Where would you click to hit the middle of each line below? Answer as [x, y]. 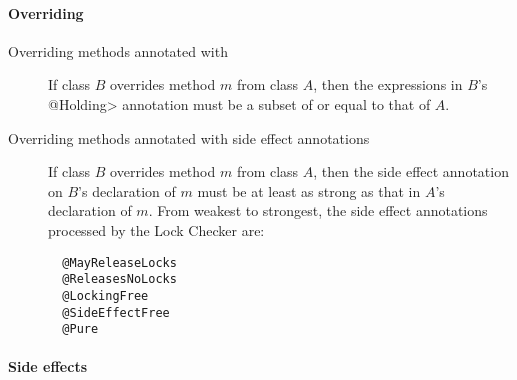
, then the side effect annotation [411, 171]
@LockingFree [105, 295]
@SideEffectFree [116, 312]
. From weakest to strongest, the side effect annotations [318, 210]
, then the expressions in [388, 84]
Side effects [48, 366]
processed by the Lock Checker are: [156, 229]
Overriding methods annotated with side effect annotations [189, 137]
